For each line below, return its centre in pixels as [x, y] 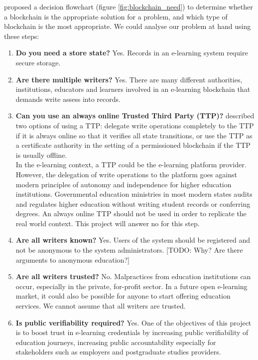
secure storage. [38, 62]
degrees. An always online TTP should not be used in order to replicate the [131, 213]
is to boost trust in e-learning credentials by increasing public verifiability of [132, 332]
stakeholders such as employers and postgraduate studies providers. [118, 352]
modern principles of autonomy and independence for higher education [124, 184]
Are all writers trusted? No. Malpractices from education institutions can [133, 276]
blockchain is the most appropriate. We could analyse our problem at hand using [128, 26]
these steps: [22, 36]
